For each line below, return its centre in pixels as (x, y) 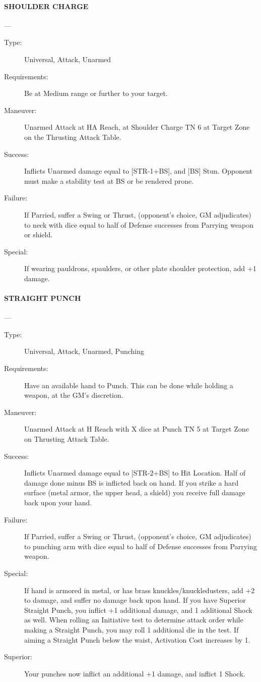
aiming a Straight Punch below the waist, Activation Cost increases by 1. (137, 639)
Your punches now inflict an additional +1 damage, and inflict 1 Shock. (135, 673)
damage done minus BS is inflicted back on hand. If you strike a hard (132, 482)
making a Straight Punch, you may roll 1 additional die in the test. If (132, 629)
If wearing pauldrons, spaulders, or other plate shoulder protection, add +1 (140, 268)
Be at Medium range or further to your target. (96, 93)
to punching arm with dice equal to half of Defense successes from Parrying (141, 546)
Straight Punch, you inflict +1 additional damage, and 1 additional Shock (138, 610)
